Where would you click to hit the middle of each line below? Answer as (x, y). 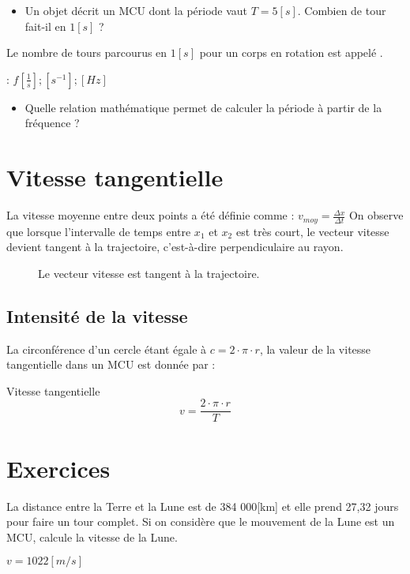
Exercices (58, 468)
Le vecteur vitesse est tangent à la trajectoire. (149, 273)
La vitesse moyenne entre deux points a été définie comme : (150, 215)
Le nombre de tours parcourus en (87, 53)
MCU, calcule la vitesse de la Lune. (92, 536)
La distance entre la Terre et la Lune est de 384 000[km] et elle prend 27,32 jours (203, 506)
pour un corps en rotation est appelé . (291, 53)
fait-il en (45, 26)
